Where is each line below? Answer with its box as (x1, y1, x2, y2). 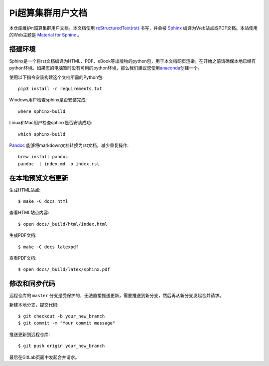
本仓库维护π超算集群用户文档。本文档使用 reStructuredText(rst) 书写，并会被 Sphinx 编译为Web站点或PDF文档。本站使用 (9, 25, 258, 31)
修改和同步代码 (9, 280, 55, 288)
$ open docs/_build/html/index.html (18, 221, 108, 227)
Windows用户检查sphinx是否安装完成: (9, 97, 87, 103)
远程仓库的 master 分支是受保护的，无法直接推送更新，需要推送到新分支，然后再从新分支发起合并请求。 (9, 293, 224, 299)
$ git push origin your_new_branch (18, 343, 105, 349)
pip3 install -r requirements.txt (18, 86, 102, 92)
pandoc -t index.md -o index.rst (18, 161, 100, 167)
